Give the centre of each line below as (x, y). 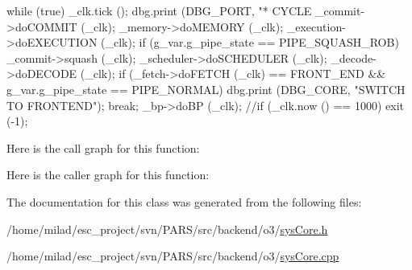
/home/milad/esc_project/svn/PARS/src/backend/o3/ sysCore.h (167, 229)
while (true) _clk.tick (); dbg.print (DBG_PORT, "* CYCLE (159, 10)
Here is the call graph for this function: (103, 147)
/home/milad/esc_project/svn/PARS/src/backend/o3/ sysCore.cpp (173, 256)
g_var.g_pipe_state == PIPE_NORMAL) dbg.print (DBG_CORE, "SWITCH (206, 89)
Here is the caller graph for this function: (108, 175)
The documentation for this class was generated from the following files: (184, 201)
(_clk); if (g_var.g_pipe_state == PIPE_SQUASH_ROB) (250, 42)
